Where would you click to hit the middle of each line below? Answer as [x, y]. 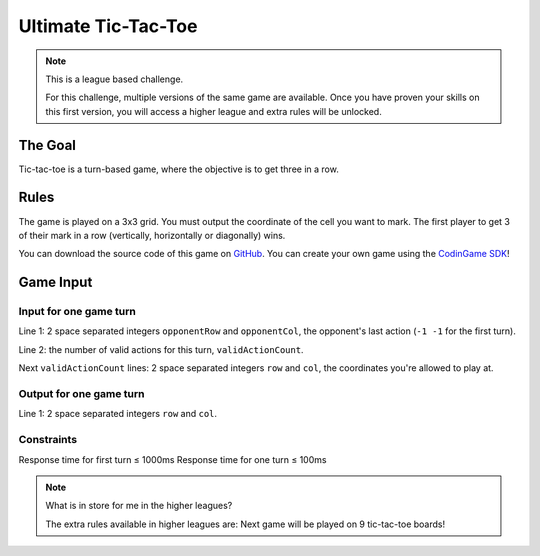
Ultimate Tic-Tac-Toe [108, 26]
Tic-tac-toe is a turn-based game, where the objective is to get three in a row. [178, 169]
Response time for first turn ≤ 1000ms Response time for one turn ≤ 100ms [172, 459]
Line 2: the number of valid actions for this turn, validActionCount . [161, 349]
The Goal [47, 145]
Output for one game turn [81, 394]
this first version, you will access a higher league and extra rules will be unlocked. [213, 111]
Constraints [48, 440]
